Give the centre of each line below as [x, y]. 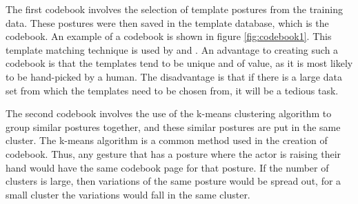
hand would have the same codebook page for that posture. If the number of [167, 167]
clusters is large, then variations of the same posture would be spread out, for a [173, 181]
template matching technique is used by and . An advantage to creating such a [172, 49]
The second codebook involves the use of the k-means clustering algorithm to [169, 113]
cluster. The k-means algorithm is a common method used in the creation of [167, 140]
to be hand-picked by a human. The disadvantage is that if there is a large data [174, 76]
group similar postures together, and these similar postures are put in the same [173, 126]
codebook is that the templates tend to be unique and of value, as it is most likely [179, 63]
